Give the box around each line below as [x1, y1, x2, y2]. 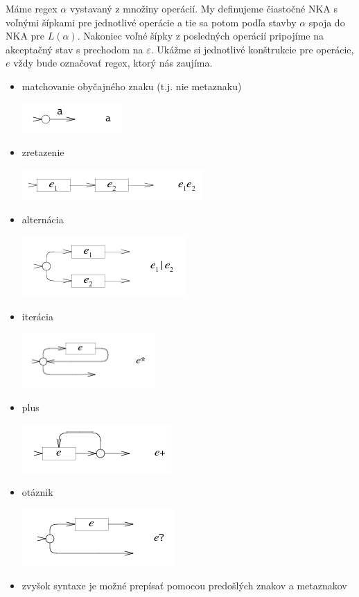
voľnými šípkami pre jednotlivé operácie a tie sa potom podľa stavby [6, 15, 297, 29]
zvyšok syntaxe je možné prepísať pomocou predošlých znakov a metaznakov [21, 578, 347, 592]
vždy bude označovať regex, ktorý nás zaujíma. [13, 55, 213, 70]
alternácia [21, 212, 64, 227]
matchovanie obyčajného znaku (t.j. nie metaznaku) [21, 78, 242, 93]
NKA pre [6, 28, 45, 43]
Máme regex [6, 1, 58, 15]
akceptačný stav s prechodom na [6, 42, 143, 56]
